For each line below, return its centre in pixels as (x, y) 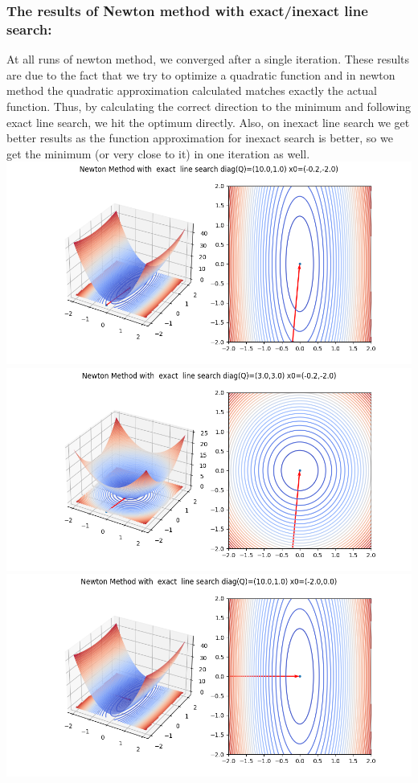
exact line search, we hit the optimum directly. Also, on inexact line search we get (208, 122)
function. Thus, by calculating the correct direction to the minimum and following (209, 106)
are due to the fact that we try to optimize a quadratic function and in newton (201, 74)
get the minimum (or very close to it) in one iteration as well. (158, 153)
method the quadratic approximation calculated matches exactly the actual (192, 90)
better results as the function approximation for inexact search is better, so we (200, 138)
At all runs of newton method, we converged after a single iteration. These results (208, 59)
